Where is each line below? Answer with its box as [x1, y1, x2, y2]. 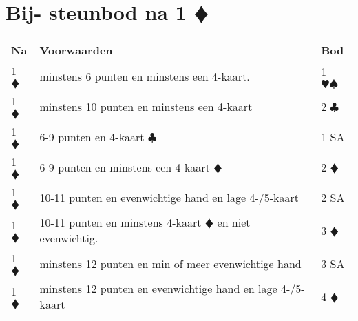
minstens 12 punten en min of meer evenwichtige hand [39, 255, 302, 271]
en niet [217, 214, 251, 231]
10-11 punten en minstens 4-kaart [39, 214, 202, 231]
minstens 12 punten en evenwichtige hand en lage [39, 280, 277, 297]
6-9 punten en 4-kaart [39, 128, 145, 145]
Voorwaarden [39, 42, 113, 59]
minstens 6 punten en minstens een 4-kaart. [39, 68, 250, 84]
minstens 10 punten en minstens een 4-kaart [39, 98, 253, 114]
